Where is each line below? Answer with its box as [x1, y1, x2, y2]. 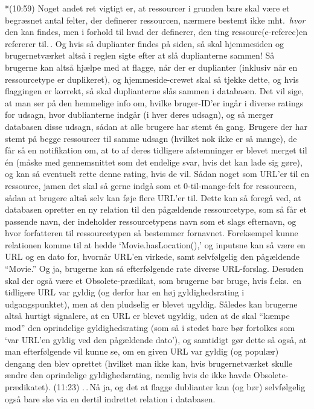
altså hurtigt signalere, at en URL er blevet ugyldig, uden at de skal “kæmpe [5, 309, 290, 322]
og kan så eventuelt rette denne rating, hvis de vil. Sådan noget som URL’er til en [5, 167, 309, 180]
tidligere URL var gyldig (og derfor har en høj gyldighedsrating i [5, 286, 245, 298]
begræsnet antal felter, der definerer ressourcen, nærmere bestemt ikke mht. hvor [5, 13, 306, 26]
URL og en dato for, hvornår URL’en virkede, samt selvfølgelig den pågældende [5, 250, 300, 263]
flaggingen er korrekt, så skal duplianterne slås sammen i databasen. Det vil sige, [5, 85, 304, 97]
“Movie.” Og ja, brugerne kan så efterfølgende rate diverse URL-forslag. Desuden [5, 262, 304, 275]
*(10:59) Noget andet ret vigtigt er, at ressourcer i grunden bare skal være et [5, 2, 290, 14]
